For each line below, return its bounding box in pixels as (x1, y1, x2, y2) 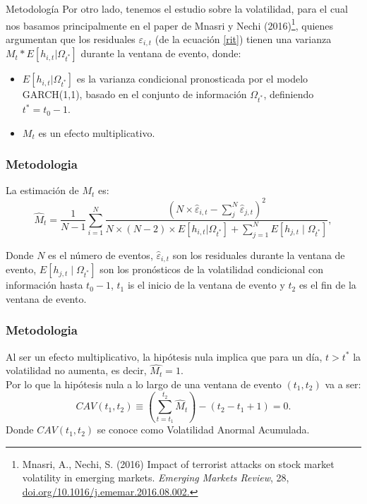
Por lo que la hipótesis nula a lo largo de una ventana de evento (6, 376, 282, 391)
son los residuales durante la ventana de (172, 247, 345, 262)
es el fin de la (299, 277, 356, 292)
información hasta (6, 277, 83, 292)
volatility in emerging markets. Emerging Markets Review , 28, (22, 470, 289, 485)
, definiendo (263, 87, 314, 102)
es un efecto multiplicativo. (38, 125, 155, 140)
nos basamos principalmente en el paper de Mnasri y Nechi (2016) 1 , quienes (6, 16, 334, 32)
